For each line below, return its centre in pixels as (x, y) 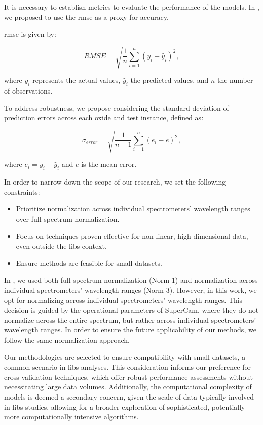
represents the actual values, (77, 80)
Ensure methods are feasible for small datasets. (89, 263)
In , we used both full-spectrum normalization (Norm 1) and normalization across (131, 280)
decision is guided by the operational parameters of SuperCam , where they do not (131, 310)
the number (235, 80)
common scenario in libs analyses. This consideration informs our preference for (127, 367)
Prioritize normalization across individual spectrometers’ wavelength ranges (133, 209)
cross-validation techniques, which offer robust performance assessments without (128, 376)
